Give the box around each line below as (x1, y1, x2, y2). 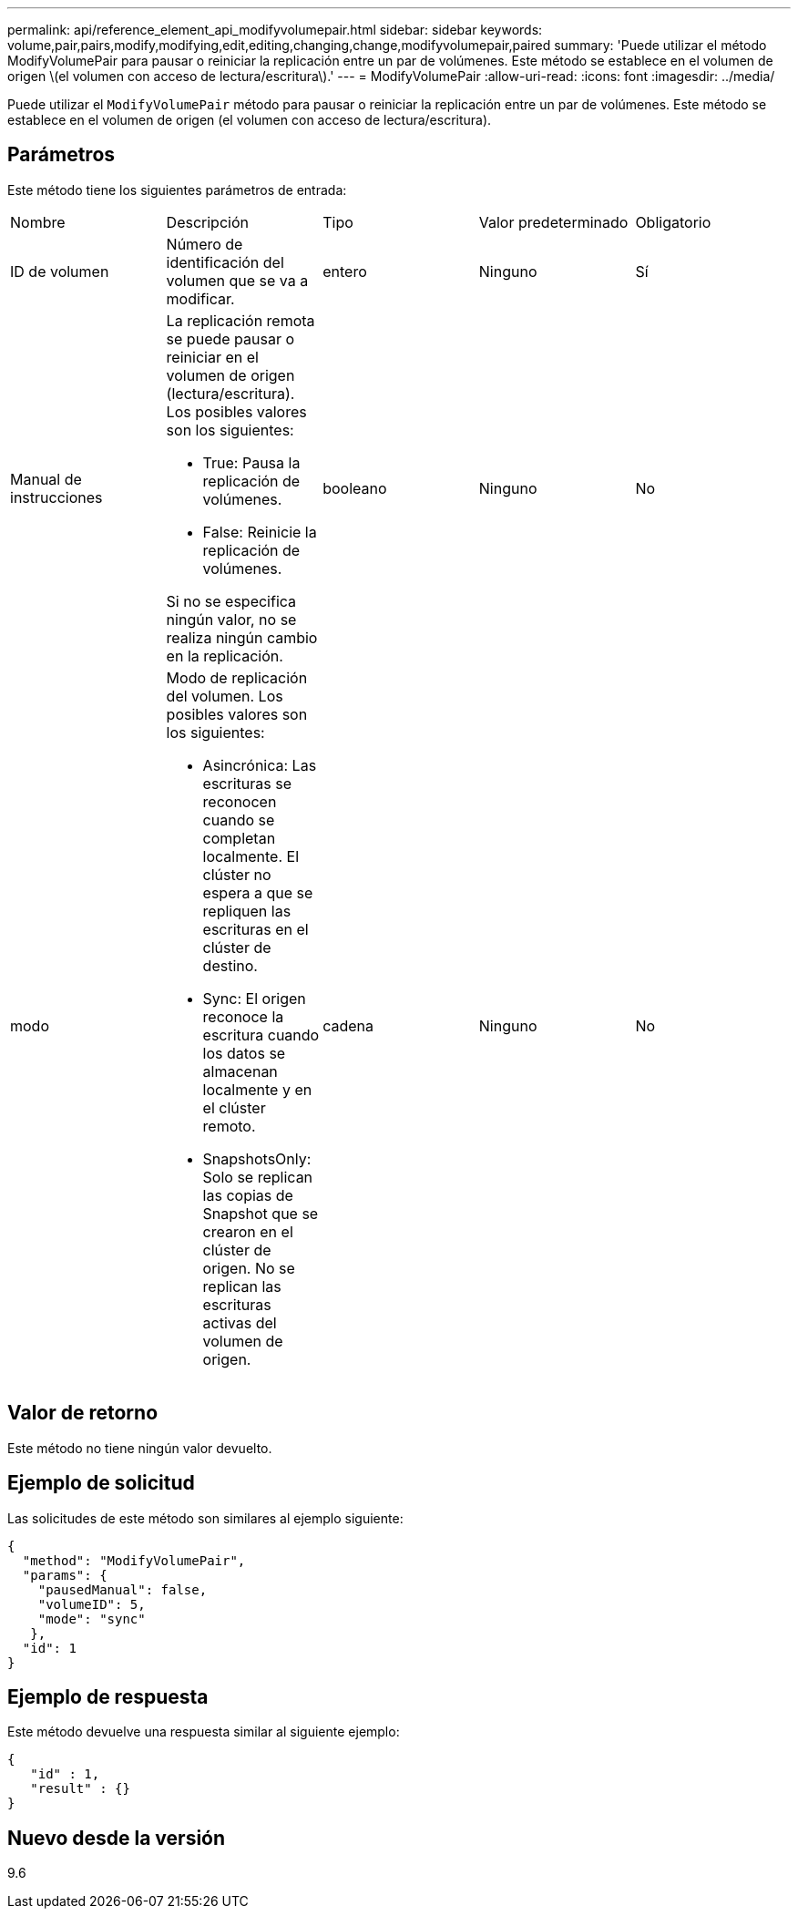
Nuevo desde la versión (7, 1826, 226, 1849)
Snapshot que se (202, 1204, 319, 1223)
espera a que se (202, 883, 313, 902)
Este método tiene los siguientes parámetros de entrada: (7, 181, 347, 198)
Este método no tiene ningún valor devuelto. (7, 1440, 272, 1456)
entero (322, 261, 367, 281)
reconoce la (202, 1007, 284, 1026)
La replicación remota (166, 311, 315, 330)
